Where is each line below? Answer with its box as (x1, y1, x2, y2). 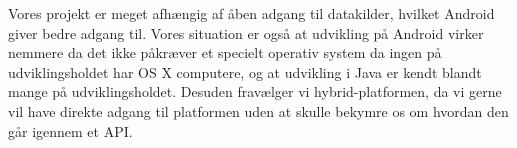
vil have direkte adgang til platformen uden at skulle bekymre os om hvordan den (8, 100, 509, 121)
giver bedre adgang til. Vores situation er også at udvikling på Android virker (8, 22, 484, 43)
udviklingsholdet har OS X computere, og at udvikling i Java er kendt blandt (8, 61, 482, 82)
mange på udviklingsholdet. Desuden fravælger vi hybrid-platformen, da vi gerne (8, 81, 502, 102)
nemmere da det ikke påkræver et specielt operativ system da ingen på (8, 42, 442, 63)
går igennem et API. (8, 120, 133, 141)
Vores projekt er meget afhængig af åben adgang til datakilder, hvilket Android (8, 3, 495, 23)
